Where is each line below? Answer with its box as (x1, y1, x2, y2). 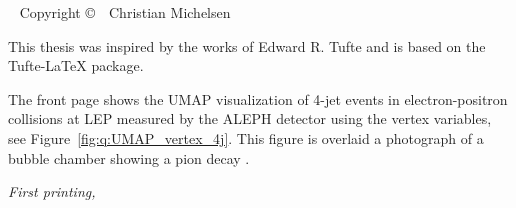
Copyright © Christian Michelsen (19, 2, 231, 22)
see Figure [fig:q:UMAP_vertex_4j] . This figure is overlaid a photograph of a (8, 127, 484, 148)
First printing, (8, 181, 96, 202)
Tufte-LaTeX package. (8, 55, 144, 76)
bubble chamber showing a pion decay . (8, 147, 250, 168)
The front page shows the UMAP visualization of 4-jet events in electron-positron (8, 88, 508, 109)
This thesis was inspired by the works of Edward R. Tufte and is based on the (8, 35, 486, 56)
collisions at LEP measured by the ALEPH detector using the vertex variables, (8, 108, 492, 129)
